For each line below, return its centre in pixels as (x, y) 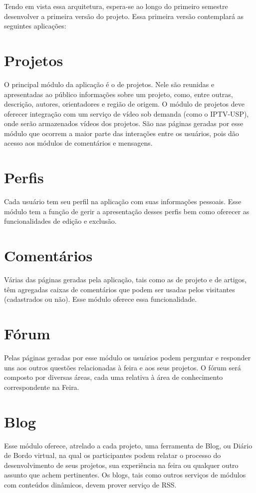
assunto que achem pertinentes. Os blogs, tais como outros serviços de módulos (125, 475)
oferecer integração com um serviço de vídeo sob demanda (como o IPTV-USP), (127, 113)
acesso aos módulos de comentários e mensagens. (78, 143)
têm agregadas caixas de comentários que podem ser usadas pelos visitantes (120, 289)
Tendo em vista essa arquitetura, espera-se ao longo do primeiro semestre (116, 6)
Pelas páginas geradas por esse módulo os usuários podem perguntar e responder (128, 357)
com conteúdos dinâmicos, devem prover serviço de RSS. (90, 484)
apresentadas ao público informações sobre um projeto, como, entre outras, (119, 94)
